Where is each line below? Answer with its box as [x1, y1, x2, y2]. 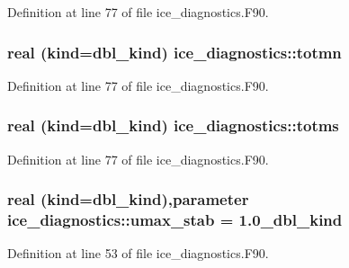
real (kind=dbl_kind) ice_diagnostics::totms [7, 114, 339, 137]
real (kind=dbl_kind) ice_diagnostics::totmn [7, 40, 342, 63]
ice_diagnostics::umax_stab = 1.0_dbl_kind [7, 209, 343, 231]
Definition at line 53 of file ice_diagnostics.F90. [7, 244, 269, 263]
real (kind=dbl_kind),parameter [7, 188, 249, 210]
